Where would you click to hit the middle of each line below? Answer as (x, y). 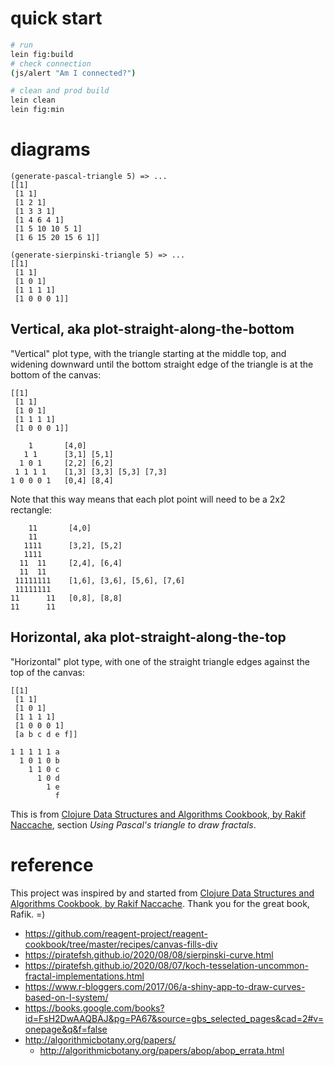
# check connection (51, 63)
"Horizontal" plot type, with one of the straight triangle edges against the (160, 661)
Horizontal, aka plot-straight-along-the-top (148, 637)
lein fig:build (42, 54)
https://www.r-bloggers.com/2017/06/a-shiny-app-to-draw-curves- (165, 986)
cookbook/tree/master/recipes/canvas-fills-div (121, 944)
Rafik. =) (28, 914)
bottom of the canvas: (56, 374)
